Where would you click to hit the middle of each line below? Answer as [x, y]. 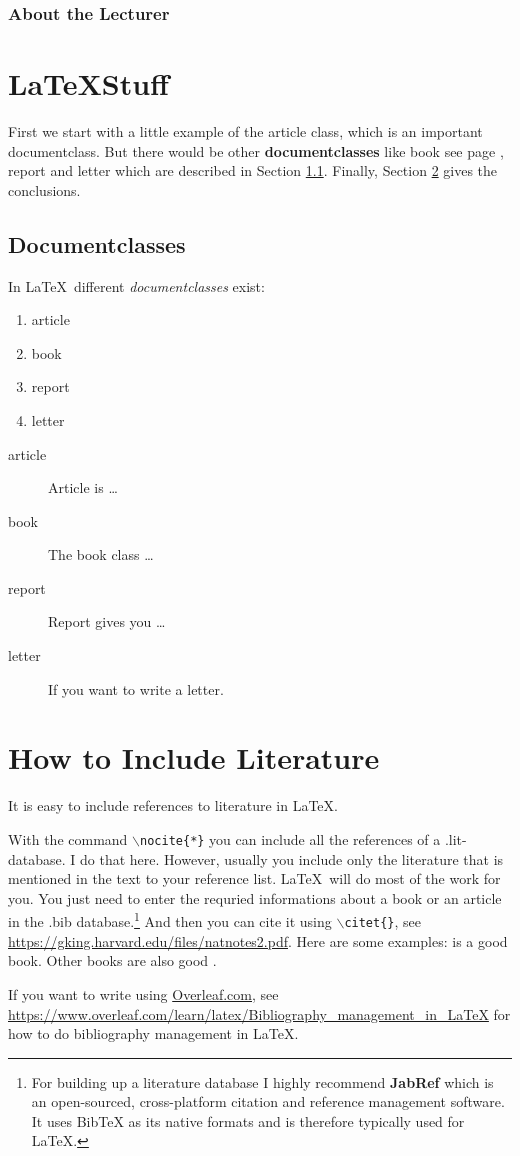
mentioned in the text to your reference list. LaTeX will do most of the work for [254, 878]
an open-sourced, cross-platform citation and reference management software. [268, 1101]
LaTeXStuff [88, 83]
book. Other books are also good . [112, 960]
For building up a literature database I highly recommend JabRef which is [262, 1081]
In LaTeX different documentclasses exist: [136, 285]
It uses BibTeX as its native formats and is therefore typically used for [248, 1120]
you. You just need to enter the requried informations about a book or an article [255, 897]
